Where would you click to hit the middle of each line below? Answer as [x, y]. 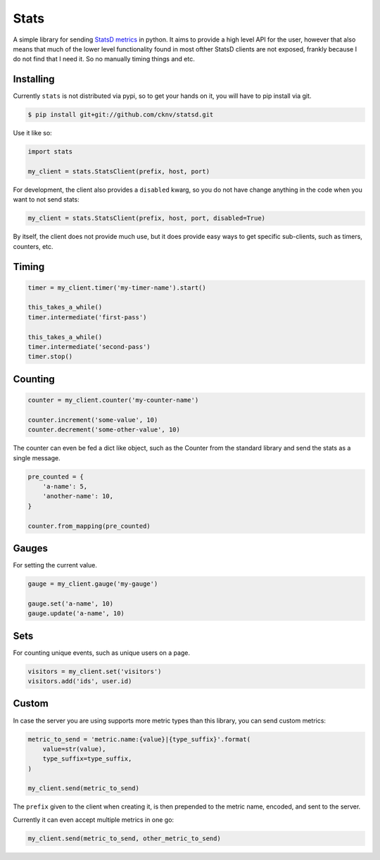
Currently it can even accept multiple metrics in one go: [94, 819]
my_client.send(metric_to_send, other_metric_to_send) [124, 838]
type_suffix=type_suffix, [87, 759]
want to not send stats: [46, 199]
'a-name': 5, [65, 486]
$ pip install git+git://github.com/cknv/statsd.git [121, 115]
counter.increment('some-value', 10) [93, 420]
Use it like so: [32, 133]
